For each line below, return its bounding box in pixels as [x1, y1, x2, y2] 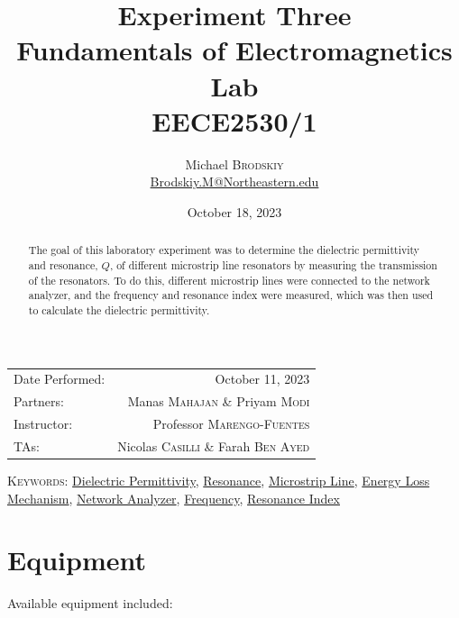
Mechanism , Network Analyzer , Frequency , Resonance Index [7, 488, 340, 507]
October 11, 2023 [215, 369, 310, 388]
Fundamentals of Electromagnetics [16, 32, 453, 68]
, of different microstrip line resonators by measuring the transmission [109, 257, 437, 272]
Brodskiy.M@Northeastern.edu [150, 172, 319, 191]
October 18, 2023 [187, 202, 282, 221]
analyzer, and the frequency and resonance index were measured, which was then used [28, 287, 434, 303]
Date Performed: [14, 369, 106, 388]
